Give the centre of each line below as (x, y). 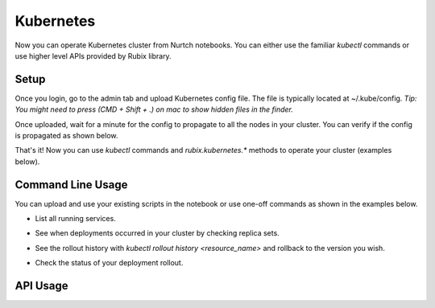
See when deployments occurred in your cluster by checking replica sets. (157, 233)
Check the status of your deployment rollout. (109, 263)
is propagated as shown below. (66, 136)
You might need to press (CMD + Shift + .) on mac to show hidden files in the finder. (154, 109)
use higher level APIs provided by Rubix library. (93, 55)
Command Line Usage (71, 185)
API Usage (41, 286)
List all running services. (75, 219)
